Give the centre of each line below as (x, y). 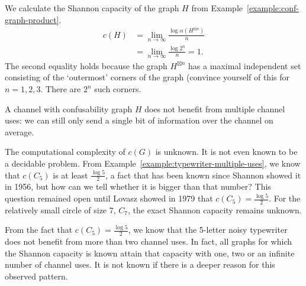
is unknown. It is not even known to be (226, 152)
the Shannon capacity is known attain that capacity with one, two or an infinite (150, 253)
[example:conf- (273, 8)
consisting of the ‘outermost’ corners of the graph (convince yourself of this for (147, 77)
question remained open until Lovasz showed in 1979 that (109, 198)
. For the (285, 198)
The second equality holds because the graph (86, 65)
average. (20, 131)
